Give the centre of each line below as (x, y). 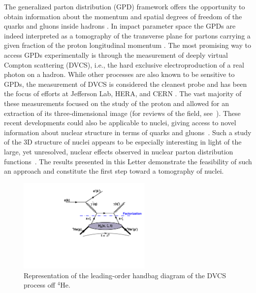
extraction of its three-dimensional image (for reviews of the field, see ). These (122, 113)
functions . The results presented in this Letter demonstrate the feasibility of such (128, 161)
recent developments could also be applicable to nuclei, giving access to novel (120, 123)
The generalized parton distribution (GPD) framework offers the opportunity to (125, 6)
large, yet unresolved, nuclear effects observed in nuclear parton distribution (119, 151)
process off (39, 285)
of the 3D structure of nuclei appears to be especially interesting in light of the (123, 142)
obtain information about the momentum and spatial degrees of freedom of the (123, 16)
